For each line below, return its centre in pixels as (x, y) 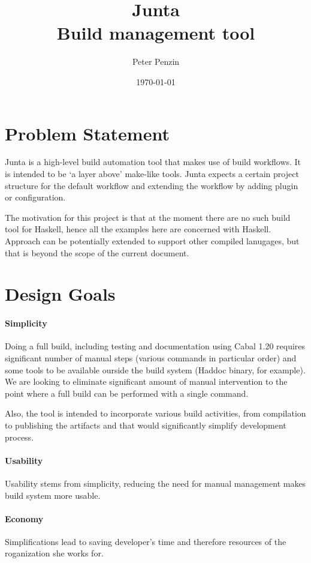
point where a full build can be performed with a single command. (127, 393)
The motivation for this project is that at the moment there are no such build (148, 217)
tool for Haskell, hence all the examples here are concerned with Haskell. (138, 229)
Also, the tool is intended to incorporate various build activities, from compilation (155, 413)
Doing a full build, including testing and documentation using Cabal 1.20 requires (155, 346)
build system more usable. (53, 495)
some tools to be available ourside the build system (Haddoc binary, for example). (155, 369)
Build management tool (156, 33)
